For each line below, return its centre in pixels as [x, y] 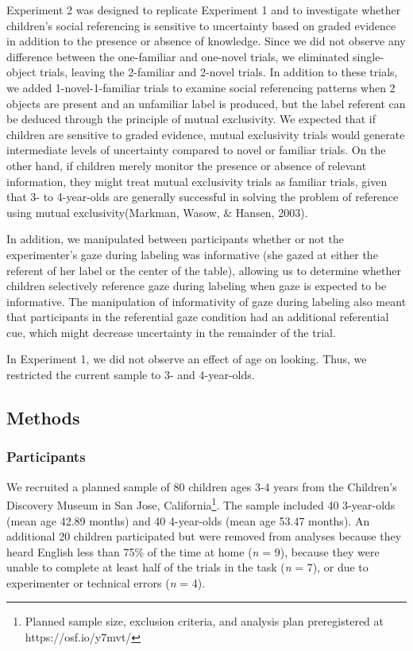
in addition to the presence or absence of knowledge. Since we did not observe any [206, 41]
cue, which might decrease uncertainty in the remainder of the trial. [171, 332]
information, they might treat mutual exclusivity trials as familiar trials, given [197, 181]
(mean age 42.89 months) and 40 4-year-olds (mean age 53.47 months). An [188, 520]
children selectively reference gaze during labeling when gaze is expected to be [197, 286]
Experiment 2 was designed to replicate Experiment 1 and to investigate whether [204, 10]
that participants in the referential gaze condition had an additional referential [198, 317]
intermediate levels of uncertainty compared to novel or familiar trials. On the [196, 150]
